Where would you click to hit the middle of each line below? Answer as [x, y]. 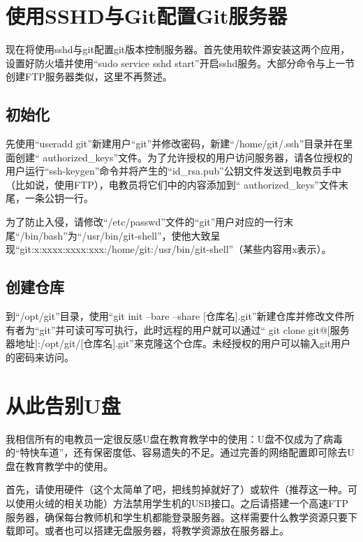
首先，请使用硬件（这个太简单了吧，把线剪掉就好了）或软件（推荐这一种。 [177, 489]
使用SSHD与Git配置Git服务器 [147, 16]
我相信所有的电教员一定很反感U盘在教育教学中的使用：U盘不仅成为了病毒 [174, 438]
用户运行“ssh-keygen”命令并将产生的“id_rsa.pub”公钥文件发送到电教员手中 [173, 171]
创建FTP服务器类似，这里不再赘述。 [89, 76]
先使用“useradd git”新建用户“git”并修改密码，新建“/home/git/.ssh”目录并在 [175, 144]
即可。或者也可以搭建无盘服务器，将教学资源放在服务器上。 [152, 530]
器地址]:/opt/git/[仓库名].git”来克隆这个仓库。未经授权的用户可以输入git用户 [178, 343]
